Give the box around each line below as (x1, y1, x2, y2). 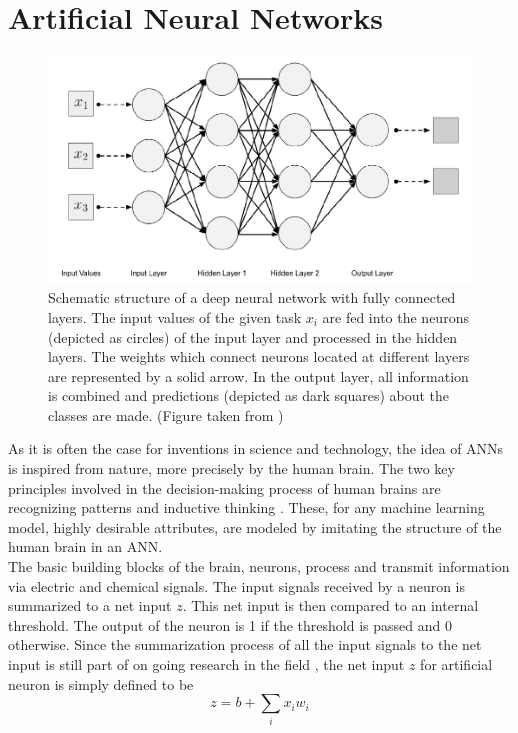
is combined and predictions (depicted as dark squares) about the (48, 385, 450, 406)
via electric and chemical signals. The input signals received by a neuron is (8, 575, 466, 596)
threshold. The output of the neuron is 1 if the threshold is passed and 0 (8, 614, 452, 635)
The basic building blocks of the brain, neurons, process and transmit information (8, 556, 510, 577)
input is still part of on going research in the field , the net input (8, 654, 405, 674)
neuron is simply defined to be (8, 673, 194, 694)
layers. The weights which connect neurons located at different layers (48, 346, 470, 367)
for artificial (420, 654, 493, 674)
